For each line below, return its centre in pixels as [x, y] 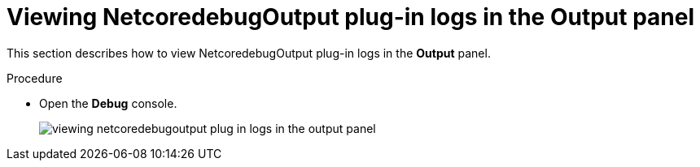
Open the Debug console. [108, 103]
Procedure [35, 78]
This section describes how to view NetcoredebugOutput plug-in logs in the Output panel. [249, 53]
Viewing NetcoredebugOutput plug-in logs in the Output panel [351, 17]
